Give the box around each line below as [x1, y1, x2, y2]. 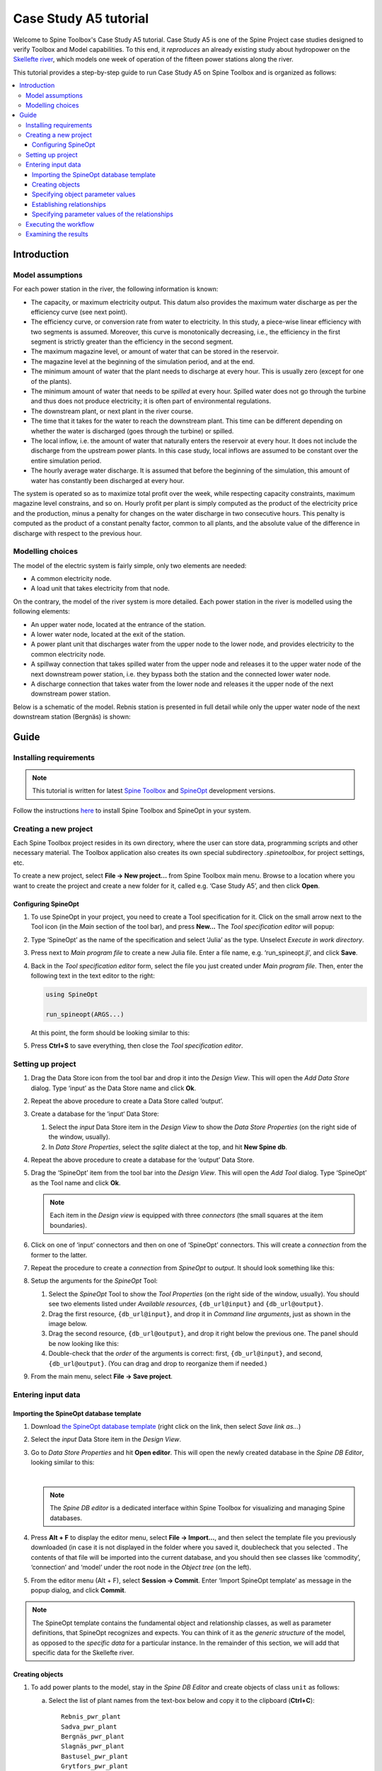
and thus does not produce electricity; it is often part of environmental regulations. [30, 397, 272, 405]
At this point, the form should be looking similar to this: [30, 1028, 190, 1037]
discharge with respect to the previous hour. [13, 528, 142, 538]
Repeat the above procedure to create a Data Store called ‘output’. [30, 1097, 224, 1105]
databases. [50, 1513, 83, 1522]
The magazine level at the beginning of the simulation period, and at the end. [30, 357, 255, 366]
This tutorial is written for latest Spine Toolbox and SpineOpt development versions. [32, 786, 276, 795]
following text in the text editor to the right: [30, 971, 155, 980]
